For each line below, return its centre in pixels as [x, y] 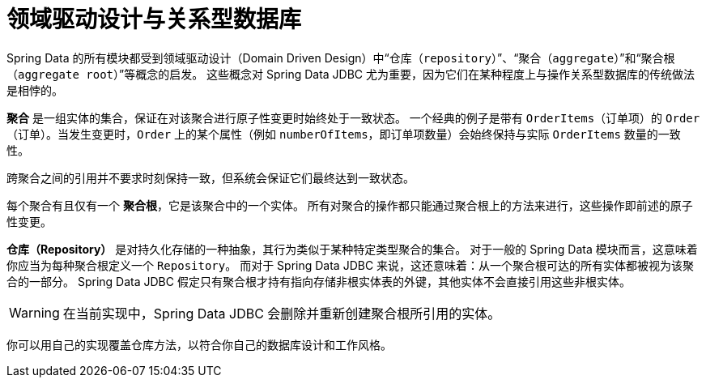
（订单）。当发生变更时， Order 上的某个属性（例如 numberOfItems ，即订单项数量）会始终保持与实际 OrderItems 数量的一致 [344, 134]
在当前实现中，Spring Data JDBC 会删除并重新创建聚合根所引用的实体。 [282, 313]
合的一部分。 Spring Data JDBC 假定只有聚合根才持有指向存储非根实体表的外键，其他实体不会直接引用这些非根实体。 [319, 281]
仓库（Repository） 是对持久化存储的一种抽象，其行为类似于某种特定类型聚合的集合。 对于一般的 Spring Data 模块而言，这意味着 [352, 249]
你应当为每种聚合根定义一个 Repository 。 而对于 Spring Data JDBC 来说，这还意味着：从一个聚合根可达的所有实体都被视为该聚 [351, 265]
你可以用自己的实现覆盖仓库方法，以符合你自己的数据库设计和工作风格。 [199, 344]
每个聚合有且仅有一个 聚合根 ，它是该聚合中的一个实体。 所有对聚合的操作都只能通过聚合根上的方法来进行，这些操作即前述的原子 [350, 205]
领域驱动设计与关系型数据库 [154, 19]
